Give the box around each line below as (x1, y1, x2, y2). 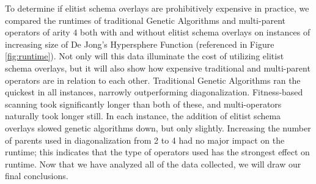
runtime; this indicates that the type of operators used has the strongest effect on (5, 145, 310, 158)
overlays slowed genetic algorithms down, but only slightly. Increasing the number (5, 121, 311, 134)
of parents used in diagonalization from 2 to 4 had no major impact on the (5, 133, 285, 146)
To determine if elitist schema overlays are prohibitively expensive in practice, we (5, 2, 309, 14)
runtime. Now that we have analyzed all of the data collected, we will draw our (5, 157, 301, 170)
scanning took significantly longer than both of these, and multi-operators (5, 97, 282, 110)
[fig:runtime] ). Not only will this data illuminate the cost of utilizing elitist (5, 50, 284, 62)
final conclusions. (5, 169, 68, 182)
